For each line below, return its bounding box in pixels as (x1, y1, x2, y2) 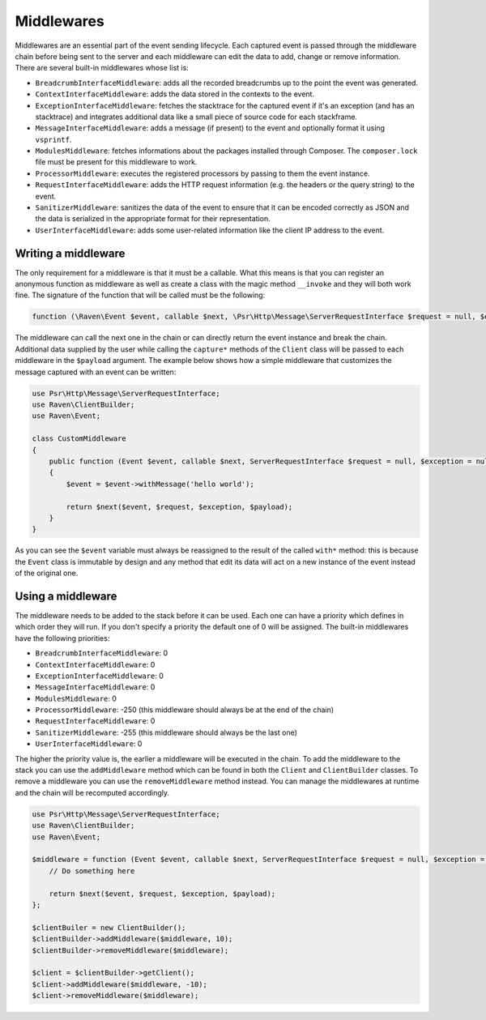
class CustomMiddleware (32, 434, 127, 443)
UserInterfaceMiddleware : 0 (35, 739, 143, 749)
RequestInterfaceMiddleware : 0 (35, 716, 156, 726)
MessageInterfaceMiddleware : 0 (35, 682, 156, 692)
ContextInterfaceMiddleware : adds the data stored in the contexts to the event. (35, 89, 315, 99)
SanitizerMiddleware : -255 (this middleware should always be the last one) (35, 728, 297, 737)
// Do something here (49, 866, 135, 875)
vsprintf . (35, 134, 72, 144)
